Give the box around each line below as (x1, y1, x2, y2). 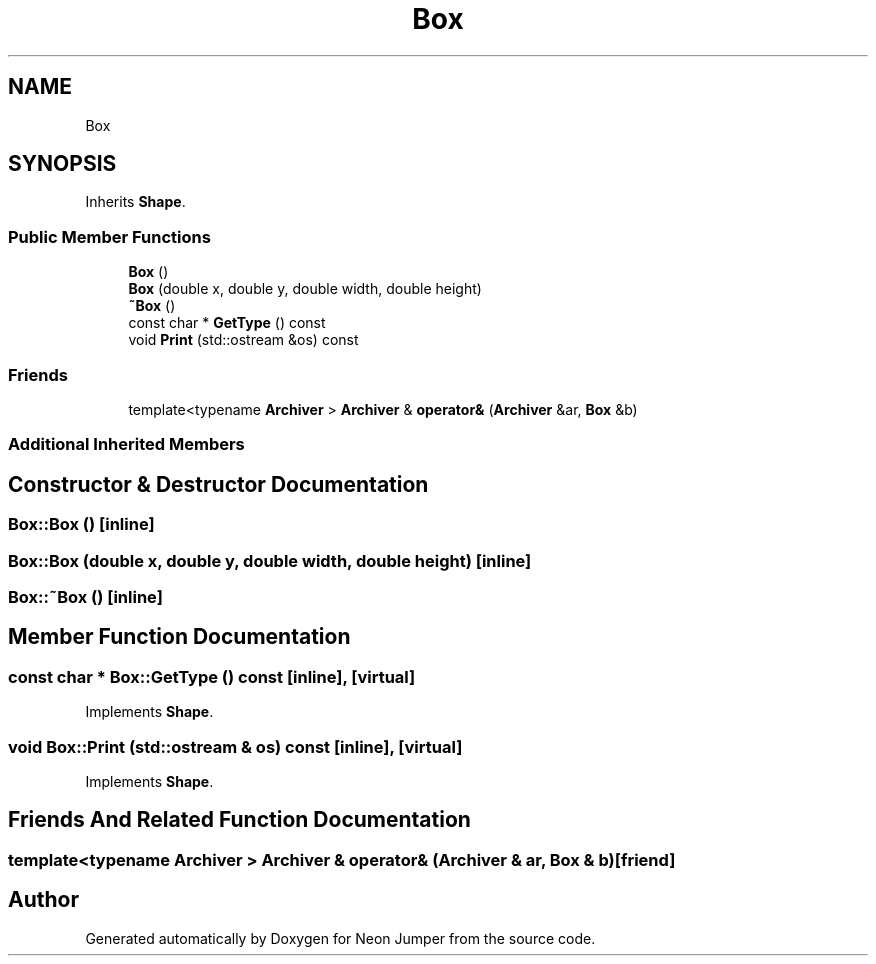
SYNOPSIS (8, 151, 117, 177)
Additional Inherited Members (8, 434, 245, 455)
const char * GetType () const (128, 314, 326, 332)
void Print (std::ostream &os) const (128, 331, 359, 349)
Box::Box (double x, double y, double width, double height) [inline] (8, 550, 532, 571)
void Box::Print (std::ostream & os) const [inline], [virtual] (8, 736, 463, 757)
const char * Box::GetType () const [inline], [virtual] (8, 666, 416, 687)
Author (8, 887, 79, 913)
